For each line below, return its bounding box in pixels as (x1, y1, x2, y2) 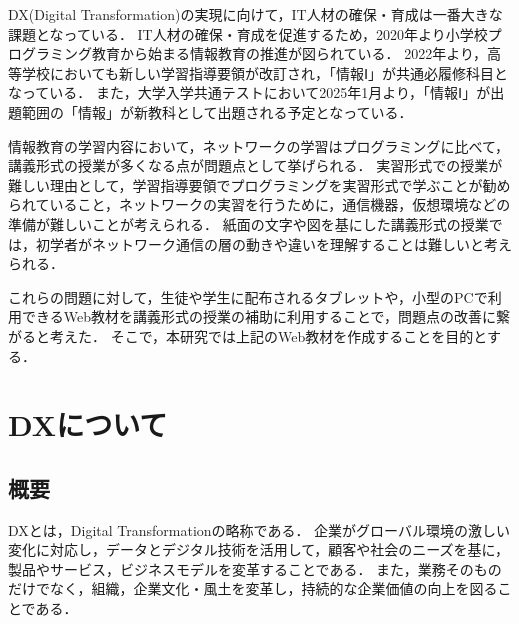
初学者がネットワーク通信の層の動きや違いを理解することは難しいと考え (35, 233, 512, 254)
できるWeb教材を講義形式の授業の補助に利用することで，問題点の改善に (21, 306, 496, 327)
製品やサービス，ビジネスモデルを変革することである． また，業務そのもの (8, 558, 502, 579)
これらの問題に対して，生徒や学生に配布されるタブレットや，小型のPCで (8, 286, 488, 307)
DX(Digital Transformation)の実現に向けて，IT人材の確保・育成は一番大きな (8, 4, 503, 24)
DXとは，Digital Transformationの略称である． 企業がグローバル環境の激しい (8, 519, 510, 540)
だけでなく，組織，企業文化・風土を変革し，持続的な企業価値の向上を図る (8, 578, 498, 599)
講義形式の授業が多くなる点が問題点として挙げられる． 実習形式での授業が (8, 155, 503, 176)
